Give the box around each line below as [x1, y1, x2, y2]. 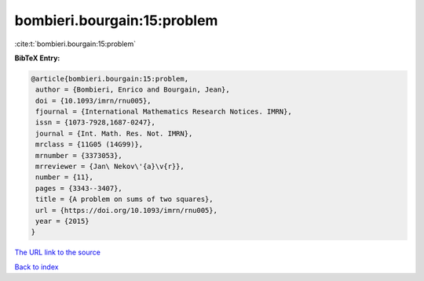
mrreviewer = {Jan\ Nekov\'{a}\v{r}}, [35, 162, 185, 171]
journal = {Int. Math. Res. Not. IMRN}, [35, 129, 193, 138]
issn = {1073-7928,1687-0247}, [35, 118, 156, 127]
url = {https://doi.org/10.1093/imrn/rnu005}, [35, 206, 217, 214]
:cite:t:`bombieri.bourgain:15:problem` [14, 39, 137, 49]
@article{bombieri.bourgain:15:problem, [31, 74, 188, 83]
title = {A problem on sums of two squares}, [35, 195, 214, 204]
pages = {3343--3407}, [35, 184, 123, 193]
